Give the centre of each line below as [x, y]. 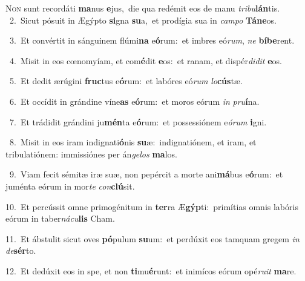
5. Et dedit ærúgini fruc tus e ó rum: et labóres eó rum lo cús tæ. [126, 81]
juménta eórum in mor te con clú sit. [70, 186]
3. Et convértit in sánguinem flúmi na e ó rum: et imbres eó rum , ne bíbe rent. [152, 40]
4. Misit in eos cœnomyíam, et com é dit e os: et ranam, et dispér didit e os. [146, 60]
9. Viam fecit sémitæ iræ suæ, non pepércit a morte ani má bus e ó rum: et [146, 174]
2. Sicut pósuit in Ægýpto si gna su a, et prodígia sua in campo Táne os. [143, 20]
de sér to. [21, 250]
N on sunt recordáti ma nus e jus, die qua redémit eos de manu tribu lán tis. [143, 8]
